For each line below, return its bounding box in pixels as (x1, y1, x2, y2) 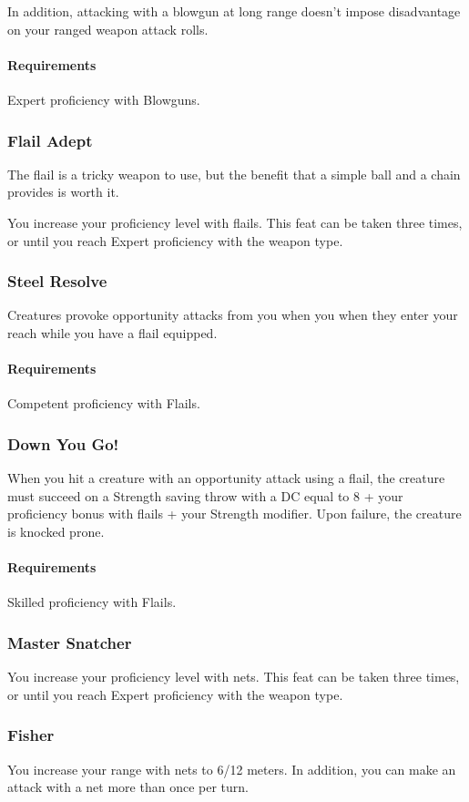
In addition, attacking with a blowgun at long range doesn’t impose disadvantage (7, 2, 461, 20)
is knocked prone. (7, 521, 105, 540)
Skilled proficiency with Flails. (7, 592, 177, 612)
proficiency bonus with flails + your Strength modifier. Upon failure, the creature (7, 504, 462, 523)
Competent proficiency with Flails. (7, 394, 200, 413)
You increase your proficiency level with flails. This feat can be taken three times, (7, 212, 463, 231)
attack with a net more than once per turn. (7, 777, 249, 797)
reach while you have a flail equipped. (7, 323, 218, 342)
